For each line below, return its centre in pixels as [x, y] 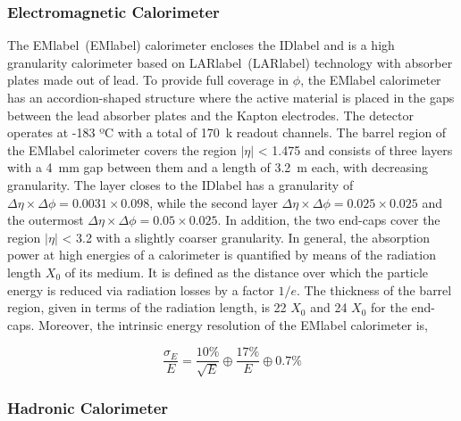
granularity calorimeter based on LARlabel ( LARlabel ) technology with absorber [230, 62]
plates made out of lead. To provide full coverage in [148, 80]
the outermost [46, 220]
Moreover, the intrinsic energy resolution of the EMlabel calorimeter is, [233, 324]
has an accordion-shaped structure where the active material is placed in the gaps [231, 97]
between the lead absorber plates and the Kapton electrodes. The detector [210, 115]
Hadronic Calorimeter [88, 407]
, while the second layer [214, 202]
